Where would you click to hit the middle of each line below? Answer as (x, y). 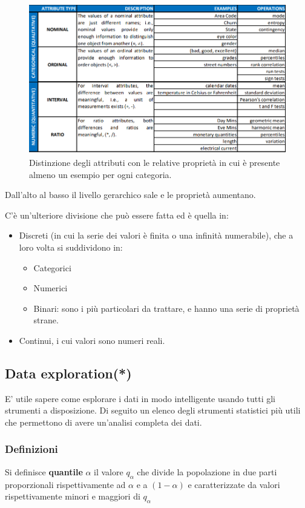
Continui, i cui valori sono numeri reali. (92, 340)
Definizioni (31, 449)
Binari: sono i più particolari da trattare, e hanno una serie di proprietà (166, 308)
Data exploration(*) (68, 373)
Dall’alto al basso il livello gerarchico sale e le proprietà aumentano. (130, 195)
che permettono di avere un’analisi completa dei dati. (103, 422)
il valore (109, 471)
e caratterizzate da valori (234, 484)
